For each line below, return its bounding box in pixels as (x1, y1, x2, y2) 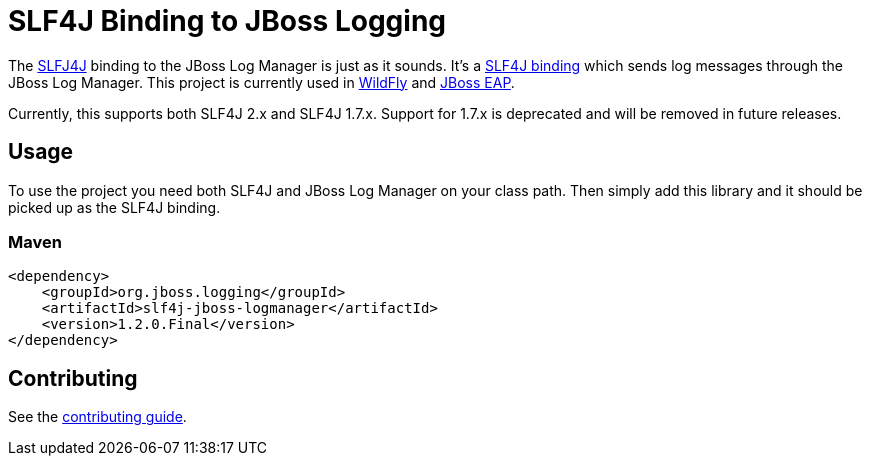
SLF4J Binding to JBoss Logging (8, 4, 447, 38)
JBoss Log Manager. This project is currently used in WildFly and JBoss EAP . (8, 73, 515, 91)
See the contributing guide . (8, 408, 187, 426)
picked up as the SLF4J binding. (8, 198, 221, 216)
